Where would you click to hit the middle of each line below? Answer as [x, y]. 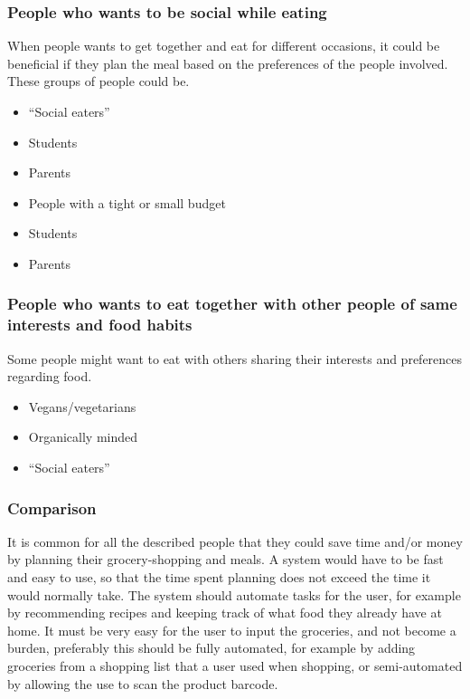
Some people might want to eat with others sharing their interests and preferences [235, 358]
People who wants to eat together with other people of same [232, 304]
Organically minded [83, 437]
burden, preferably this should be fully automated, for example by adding [211, 648]
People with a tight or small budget [127, 202]
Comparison [52, 507]
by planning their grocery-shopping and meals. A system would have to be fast [226, 559]
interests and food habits [100, 325]
